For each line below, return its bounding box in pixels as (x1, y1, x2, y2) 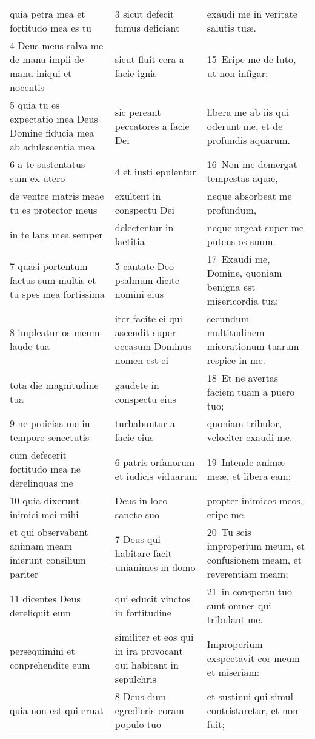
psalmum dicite (114, 272, 180, 287)
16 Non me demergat (207, 157, 297, 171)
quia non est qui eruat (10, 703, 104, 717)
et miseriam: (207, 664, 260, 679)
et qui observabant (10, 525, 88, 539)
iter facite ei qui (114, 311, 183, 325)
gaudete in (114, 377, 159, 392)
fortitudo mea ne (10, 462, 81, 476)
